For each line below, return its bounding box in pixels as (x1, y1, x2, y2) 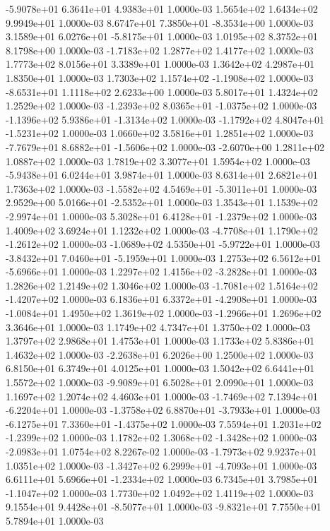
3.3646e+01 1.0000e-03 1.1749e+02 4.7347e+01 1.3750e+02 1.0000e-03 (6, 319, 310, 334)
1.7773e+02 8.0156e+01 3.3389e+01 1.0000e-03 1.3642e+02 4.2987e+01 (6, 56, 315, 71)
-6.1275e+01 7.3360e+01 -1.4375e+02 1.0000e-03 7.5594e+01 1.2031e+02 (6, 416, 322, 431)
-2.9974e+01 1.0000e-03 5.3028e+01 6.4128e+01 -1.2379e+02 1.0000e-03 (6, 208, 317, 223)
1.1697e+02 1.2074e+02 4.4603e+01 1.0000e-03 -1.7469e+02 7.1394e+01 (6, 388, 318, 403)
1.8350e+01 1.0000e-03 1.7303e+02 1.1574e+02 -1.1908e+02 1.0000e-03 (6, 70, 314, 85)
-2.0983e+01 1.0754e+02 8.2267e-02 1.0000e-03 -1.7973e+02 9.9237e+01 (6, 444, 317, 458)
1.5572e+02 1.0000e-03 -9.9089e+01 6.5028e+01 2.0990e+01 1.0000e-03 (6, 375, 314, 390)
